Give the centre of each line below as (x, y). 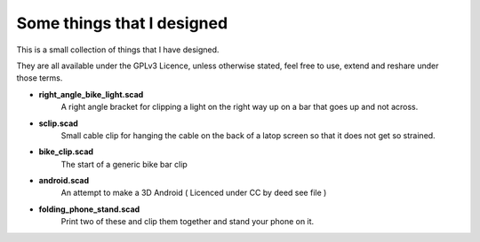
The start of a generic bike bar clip (124, 164)
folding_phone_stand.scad (89, 209)
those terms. (40, 78)
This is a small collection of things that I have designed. (118, 50)
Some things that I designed (122, 23)
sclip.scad (59, 123)
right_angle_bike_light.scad (91, 94)
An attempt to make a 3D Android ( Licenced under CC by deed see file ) (194, 193)
